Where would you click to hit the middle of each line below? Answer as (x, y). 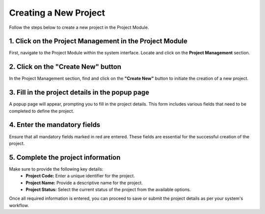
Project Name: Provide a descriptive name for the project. (84, 183)
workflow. (19, 205)
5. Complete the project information (65, 157)
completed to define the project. (42, 111)
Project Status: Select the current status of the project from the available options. (108, 190)
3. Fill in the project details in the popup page (79, 93)
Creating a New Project (57, 13)
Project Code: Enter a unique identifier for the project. (80, 176)
